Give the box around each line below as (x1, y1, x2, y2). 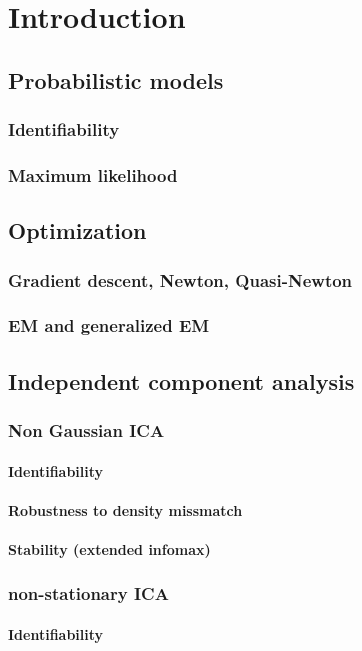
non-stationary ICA (8, 581, 169, 606)
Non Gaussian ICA (8, 418, 165, 443)
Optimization (8, 215, 147, 246)
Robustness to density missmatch (8, 499, 243, 520)
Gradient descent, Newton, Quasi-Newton (8, 267, 353, 292)
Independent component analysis (8, 365, 355, 396)
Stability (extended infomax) (8, 538, 211, 559)
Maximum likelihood (8, 162, 178, 187)
